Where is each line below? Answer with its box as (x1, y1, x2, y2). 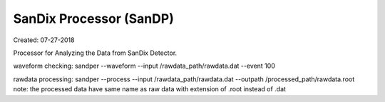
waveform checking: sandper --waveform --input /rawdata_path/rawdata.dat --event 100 (13, 61, 276, 71)
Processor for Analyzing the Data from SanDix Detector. (13, 49, 178, 57)
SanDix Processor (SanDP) (13, 11, 174, 26)
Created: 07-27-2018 (13, 36, 75, 44)
